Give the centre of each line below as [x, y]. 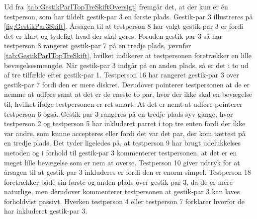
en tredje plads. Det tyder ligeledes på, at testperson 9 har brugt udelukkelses [123, 143]
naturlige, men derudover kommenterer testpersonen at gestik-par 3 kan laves [122, 191]
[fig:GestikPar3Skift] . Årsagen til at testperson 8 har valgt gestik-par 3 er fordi [124, 26]
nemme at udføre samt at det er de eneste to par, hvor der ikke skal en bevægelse [128, 94]
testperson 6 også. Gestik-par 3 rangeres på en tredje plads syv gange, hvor [119, 113]
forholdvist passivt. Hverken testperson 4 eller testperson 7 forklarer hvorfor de [124, 201]
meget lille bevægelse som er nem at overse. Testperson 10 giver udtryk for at [122, 162]
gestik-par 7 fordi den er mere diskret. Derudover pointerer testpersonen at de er [127, 84]
